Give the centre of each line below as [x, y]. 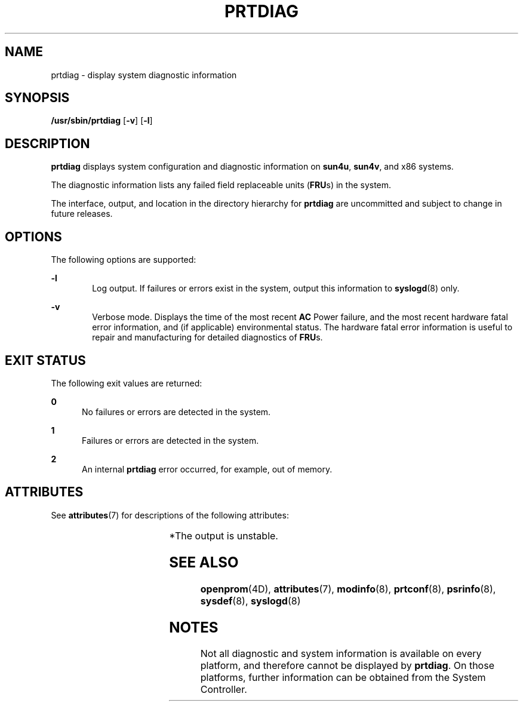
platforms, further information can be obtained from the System [343, 678]
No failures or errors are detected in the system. [176, 412]
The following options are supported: [124, 260]
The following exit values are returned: [127, 383]
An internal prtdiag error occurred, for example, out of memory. [207, 469]
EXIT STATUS [45, 360]
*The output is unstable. [224, 535]
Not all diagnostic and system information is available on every [341, 654]
